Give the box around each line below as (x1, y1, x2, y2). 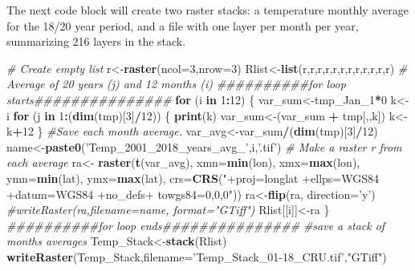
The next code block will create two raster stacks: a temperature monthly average (6, 2, 409, 18)
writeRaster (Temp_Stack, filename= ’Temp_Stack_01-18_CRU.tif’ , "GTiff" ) (6, 248, 387, 265)
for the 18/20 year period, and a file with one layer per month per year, (6, 17, 359, 34)
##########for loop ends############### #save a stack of (6, 216, 385, 233)
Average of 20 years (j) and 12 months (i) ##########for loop (6, 75, 346, 92)
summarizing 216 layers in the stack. (6, 33, 186, 50)
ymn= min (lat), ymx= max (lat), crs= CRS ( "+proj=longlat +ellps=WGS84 (6, 169, 380, 186)
